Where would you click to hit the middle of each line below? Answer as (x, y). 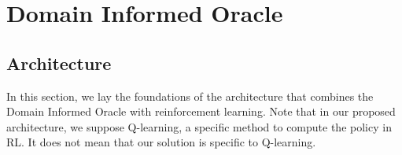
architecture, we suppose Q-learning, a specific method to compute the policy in (199, 126)
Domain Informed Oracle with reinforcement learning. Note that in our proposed (201, 111)
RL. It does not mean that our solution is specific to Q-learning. (161, 142)
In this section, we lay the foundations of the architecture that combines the (190, 96)
